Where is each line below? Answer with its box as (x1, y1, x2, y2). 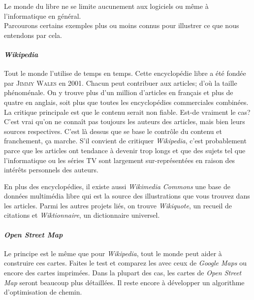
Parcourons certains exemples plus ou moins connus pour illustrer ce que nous (4, 20, 239, 31)
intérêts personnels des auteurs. (4, 165, 98, 175)
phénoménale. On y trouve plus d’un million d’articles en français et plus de (4, 87, 233, 98)
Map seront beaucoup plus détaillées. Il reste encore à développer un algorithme (4, 277, 245, 287)
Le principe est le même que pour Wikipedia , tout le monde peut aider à (4, 248, 222, 258)
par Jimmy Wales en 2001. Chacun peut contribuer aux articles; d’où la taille (4, 77, 237, 88)
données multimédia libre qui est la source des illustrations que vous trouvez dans (4, 191, 250, 201)
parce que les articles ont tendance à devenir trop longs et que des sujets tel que (4, 145, 246, 155)
